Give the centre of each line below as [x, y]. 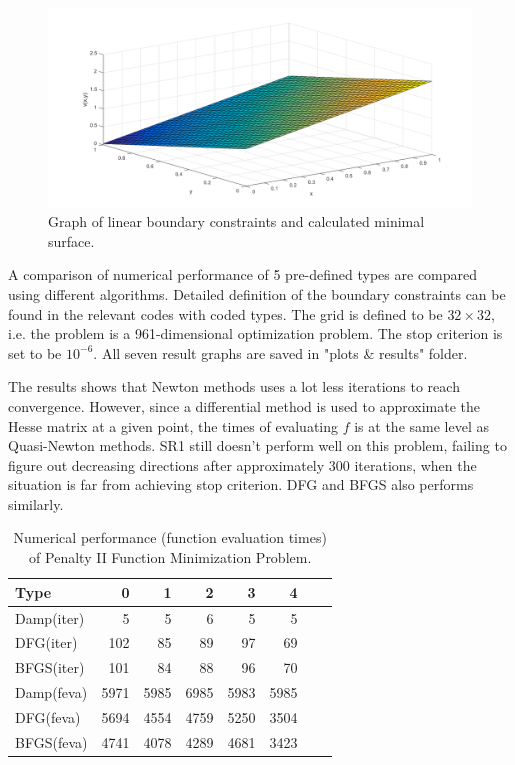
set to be [35, 352]
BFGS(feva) [51, 741]
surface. [71, 240]
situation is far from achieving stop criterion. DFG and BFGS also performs [241, 484]
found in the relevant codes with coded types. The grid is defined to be [225, 313]
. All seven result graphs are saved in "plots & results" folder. [280, 352]
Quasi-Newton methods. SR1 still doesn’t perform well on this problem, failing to [257, 445]
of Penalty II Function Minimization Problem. [170, 557]
